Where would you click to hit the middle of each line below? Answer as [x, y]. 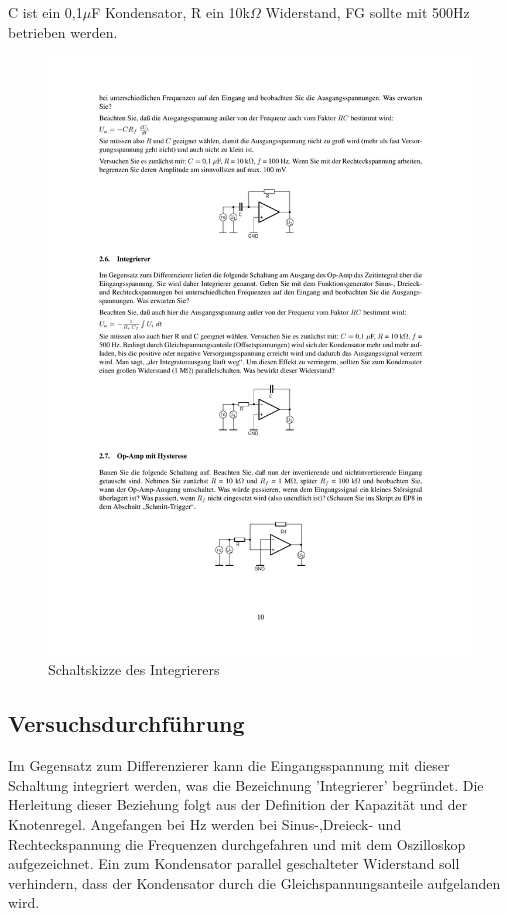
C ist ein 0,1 [45, 12]
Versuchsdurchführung [126, 723]
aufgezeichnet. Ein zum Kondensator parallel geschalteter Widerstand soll [234, 863]
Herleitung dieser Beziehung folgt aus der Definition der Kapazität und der [238, 804]
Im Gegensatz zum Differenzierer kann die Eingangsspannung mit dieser [229, 765]
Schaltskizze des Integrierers [134, 669]
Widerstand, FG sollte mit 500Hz [367, 12]
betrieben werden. [63, 31]
